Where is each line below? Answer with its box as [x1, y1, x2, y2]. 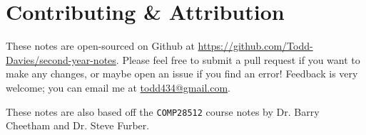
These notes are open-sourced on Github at [6, 38, 195, 53]
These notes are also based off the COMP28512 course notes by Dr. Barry [6, 104, 320, 119]
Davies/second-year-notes [6, 52, 116, 67]
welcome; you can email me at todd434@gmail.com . [6, 80, 230, 94]
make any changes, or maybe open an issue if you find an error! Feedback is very [6, 66, 358, 81]
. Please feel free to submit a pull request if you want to [116, 52, 360, 67]
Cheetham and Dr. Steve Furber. [6, 118, 150, 133]
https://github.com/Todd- [198, 38, 313, 53]
